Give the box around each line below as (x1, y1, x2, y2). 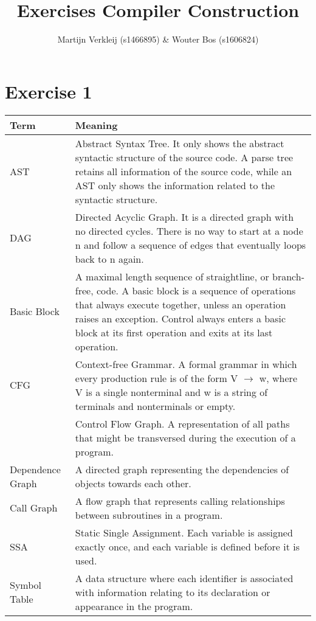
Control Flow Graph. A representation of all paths (75, 416, 290, 431)
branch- (272, 269, 304, 283)
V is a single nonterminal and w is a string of (75, 384, 268, 399)
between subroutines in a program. (75, 507, 223, 522)
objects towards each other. (75, 476, 191, 490)
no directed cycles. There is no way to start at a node (75, 223, 303, 238)
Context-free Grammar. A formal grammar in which (75, 356, 297, 371)
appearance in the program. (75, 598, 193, 613)
